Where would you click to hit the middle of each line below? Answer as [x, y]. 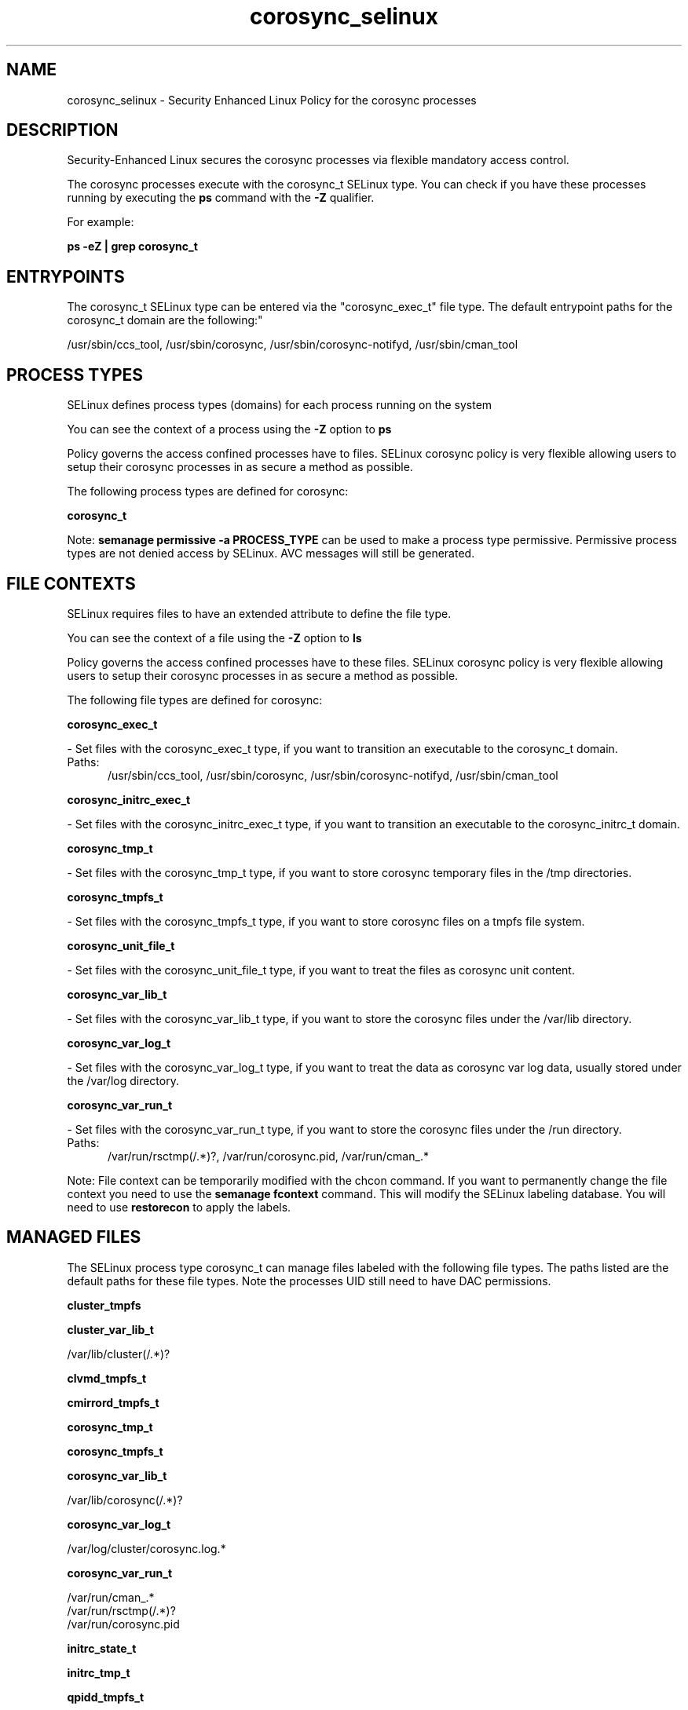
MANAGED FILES [74, 1237]
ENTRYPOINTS [66, 276]
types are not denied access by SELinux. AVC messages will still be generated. [271, 554]
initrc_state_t [102, 1648]
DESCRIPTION [62, 130]
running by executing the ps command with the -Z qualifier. [221, 198]
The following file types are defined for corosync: [195, 700]
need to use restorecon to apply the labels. [179, 1207]
